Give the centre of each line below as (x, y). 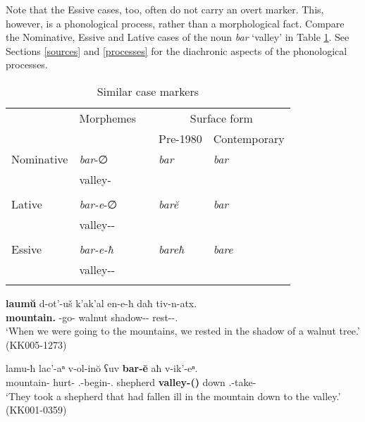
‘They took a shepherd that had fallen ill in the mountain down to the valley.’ (173, 396)
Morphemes (108, 118)
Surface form (221, 118)
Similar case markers (148, 91)
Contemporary (249, 138)
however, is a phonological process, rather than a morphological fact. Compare (175, 23)
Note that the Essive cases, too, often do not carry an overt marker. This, (165, 9)
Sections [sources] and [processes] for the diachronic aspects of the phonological (177, 50)
